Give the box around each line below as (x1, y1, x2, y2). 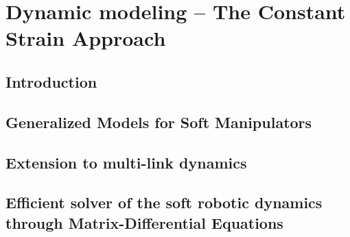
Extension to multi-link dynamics (5, 151, 247, 173)
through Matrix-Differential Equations (5, 212, 283, 233)
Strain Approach (5, 24, 166, 52)
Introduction (5, 71, 97, 92)
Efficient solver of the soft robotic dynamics (5, 192, 323, 213)
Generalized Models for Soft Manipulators (5, 111, 312, 132)
